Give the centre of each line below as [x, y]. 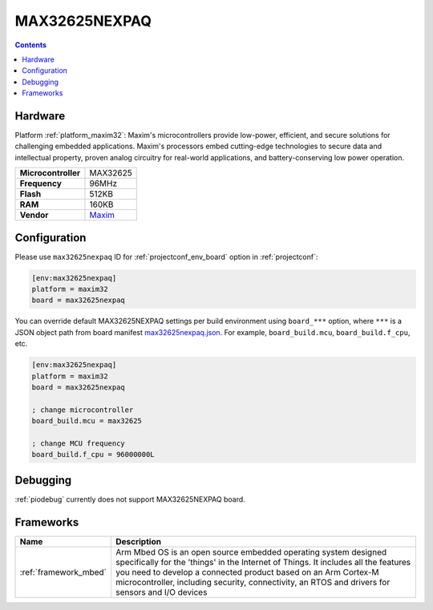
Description [138, 541]
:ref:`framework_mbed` [63, 572]
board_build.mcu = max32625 [87, 421]
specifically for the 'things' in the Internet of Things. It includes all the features [263, 562]
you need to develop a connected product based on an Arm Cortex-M [247, 572]
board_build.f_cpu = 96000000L [93, 454]
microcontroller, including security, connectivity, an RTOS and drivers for [253, 582]
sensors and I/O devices [161, 592]
